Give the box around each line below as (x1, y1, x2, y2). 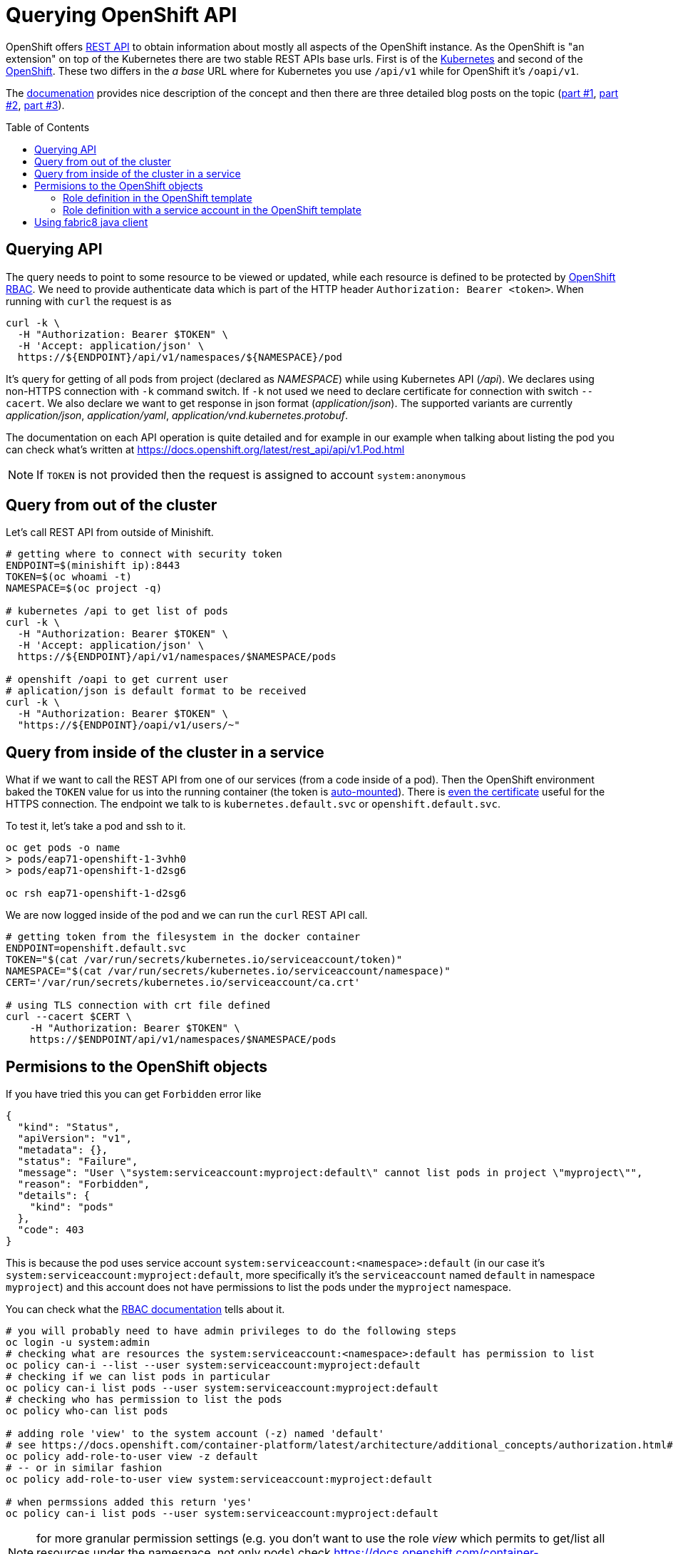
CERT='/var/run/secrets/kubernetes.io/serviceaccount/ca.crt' (6, 977, 361, 989)
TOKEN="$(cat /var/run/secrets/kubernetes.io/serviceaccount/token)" (6, 954, 403, 966)
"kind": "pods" (29, 1201, 114, 1213)
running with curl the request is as (6, 294, 172, 307)
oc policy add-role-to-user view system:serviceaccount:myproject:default (6, 1473, 433, 1486)
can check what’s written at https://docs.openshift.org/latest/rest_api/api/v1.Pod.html (6, 443, 405, 456)
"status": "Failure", (17, 1156, 138, 1168)
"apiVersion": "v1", (17, 1133, 133, 1145)
